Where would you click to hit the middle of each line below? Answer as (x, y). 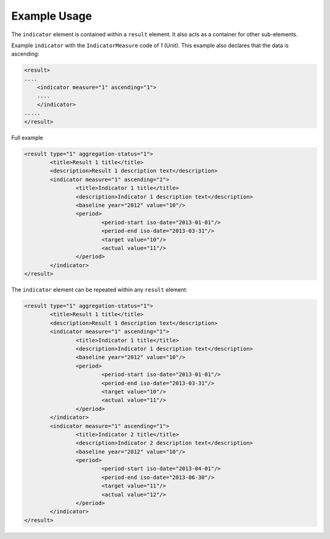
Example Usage (52, 16)
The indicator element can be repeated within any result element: (99, 290)
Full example (27, 137)
